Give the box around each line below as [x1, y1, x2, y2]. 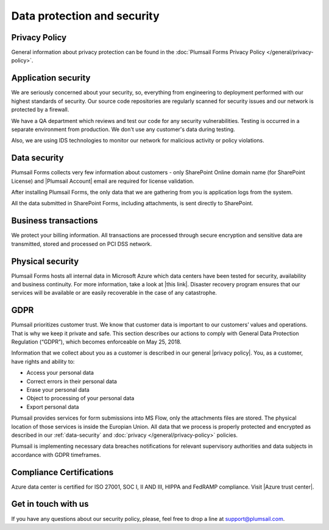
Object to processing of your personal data [26, 395, 135, 402]
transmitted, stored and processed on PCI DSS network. [11, 240, 152, 247]
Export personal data [26, 403, 79, 411]
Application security [11, 73, 91, 83]
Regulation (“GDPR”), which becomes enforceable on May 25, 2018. [11, 338, 182, 345]
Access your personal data [26, 369, 94, 376]
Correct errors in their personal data [26, 378, 117, 385]
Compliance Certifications [11, 467, 114, 478]
